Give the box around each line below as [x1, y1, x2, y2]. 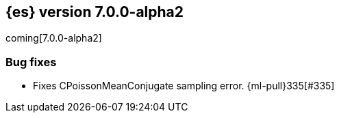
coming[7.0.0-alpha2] [5, 32, 102, 44]
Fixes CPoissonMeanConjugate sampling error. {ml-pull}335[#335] [33, 80, 335, 92]
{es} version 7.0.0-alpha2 [5, 3, 184, 20]
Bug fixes [5, 55, 57, 69]
